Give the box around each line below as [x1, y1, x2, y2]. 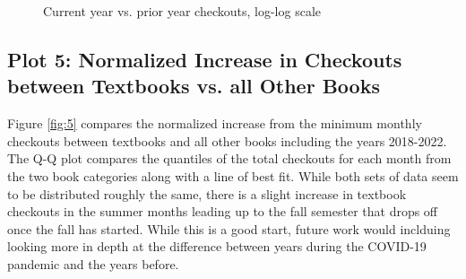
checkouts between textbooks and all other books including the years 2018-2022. [7, 131, 447, 150]
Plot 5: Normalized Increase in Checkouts [7, 45, 402, 73]
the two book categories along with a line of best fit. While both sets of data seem [7, 166, 459, 185]
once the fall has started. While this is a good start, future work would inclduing [7, 219, 451, 238]
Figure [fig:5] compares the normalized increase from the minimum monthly [7, 114, 422, 133]
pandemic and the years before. [7, 254, 179, 273]
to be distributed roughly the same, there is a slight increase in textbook [7, 184, 407, 203]
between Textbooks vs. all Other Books [7, 72, 380, 100]
